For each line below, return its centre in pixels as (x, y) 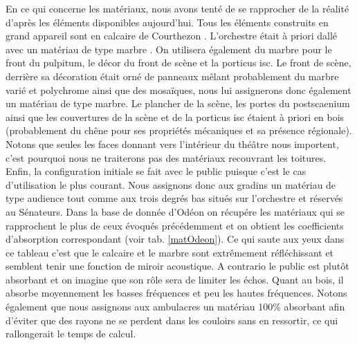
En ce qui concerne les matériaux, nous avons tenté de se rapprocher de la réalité (177, 8)
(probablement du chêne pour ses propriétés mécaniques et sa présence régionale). (179, 130)
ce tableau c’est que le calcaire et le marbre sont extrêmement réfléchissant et (170, 252)
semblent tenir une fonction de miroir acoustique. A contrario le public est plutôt (177, 266)
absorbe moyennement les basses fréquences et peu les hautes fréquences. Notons (176, 293)
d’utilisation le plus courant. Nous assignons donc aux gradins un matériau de (171, 184)
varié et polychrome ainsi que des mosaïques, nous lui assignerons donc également (178, 90)
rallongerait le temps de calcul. (71, 334)
